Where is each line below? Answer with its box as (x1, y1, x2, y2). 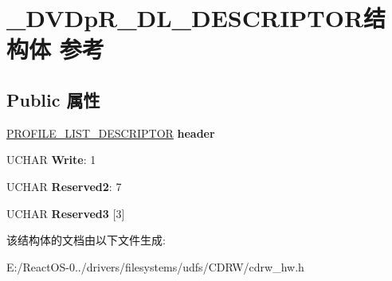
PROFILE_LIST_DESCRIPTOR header (6, 124, 215, 141)
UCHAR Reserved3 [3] (6, 205, 125, 221)
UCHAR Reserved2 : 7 (6, 178, 122, 194)
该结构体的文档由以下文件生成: (6, 232, 166, 248)
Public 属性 (6, 87, 100, 111)
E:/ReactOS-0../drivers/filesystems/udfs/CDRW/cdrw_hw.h (6, 258, 304, 275)
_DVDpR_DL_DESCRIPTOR (6, 2, 364, 34)
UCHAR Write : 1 (6, 151, 96, 168)
